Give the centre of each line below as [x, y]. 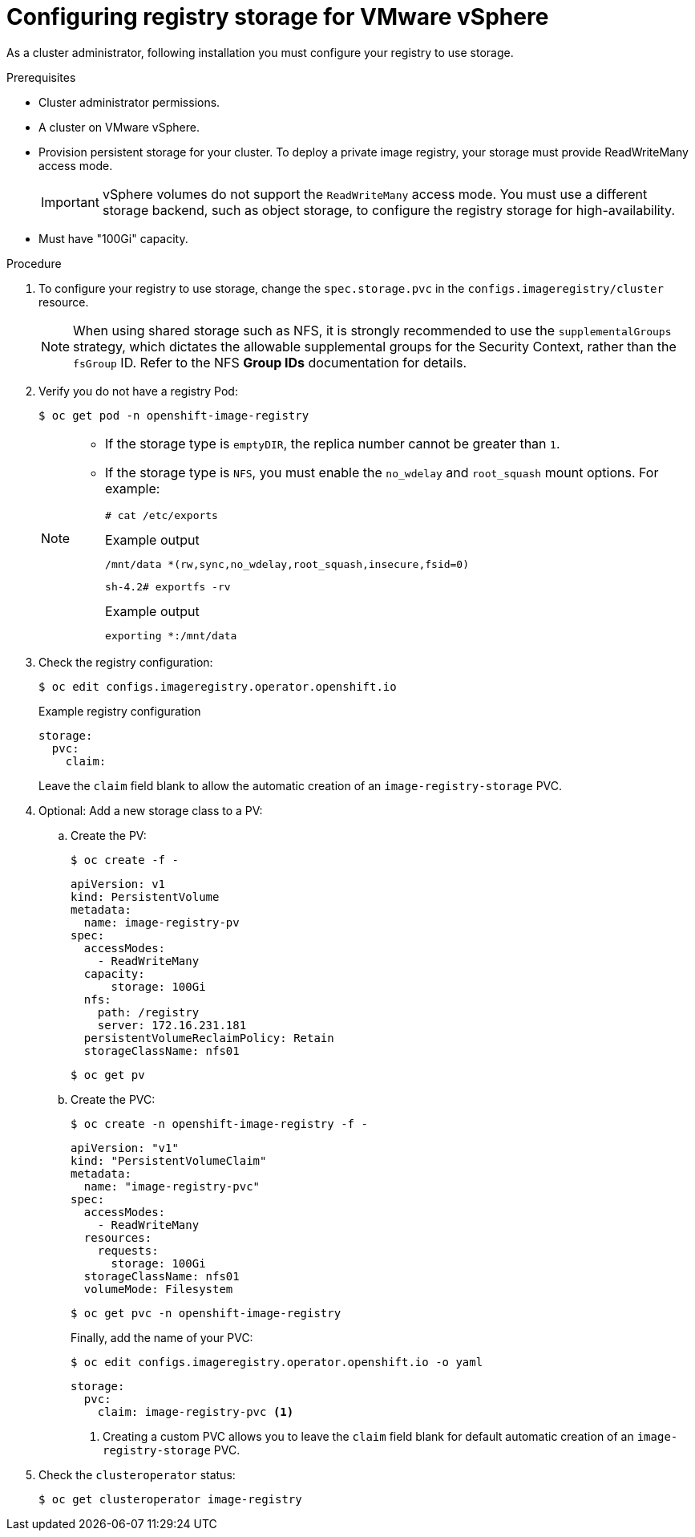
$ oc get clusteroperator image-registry [170, 1499]
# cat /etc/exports [162, 515]
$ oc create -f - [125, 860]
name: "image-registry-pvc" [172, 1186]
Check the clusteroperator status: [137, 1474]
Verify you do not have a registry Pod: [138, 391]
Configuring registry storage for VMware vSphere [278, 17]
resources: [118, 1237]
